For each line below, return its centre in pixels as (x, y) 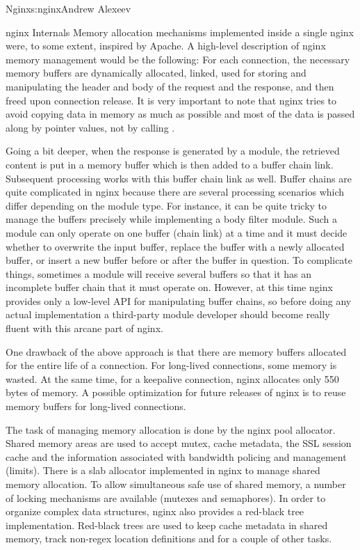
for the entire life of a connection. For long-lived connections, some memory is (171, 365)
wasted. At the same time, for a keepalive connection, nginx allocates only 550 (172, 378)
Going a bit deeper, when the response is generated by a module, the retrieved (173, 151)
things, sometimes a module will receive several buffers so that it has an (159, 273)
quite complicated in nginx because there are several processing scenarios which (175, 192)
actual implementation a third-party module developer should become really (168, 314)
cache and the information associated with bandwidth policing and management (176, 456)
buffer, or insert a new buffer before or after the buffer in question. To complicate (179, 260)
